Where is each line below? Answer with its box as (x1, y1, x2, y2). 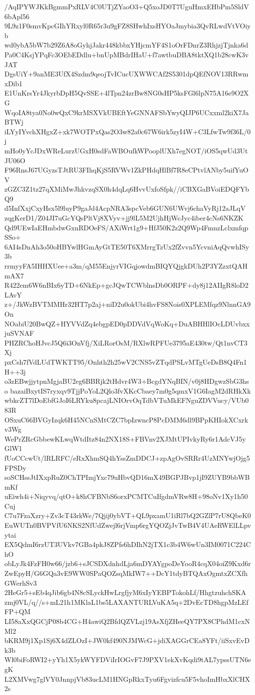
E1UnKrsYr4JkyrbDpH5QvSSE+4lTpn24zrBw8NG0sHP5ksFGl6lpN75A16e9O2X (4, 88, 249, 98)
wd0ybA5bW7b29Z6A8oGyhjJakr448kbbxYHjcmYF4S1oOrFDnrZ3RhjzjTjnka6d (4, 40, 248, 50)
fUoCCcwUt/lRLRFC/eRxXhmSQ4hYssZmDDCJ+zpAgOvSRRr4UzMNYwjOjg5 (4, 452, 250, 463)
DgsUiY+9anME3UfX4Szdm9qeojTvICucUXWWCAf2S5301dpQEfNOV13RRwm (4, 69, 249, 79)
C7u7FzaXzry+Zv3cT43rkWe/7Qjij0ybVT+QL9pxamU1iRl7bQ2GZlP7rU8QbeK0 (4, 510, 251, 521)
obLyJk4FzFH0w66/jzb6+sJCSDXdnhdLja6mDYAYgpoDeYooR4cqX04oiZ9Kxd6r (4, 558, 251, 569)
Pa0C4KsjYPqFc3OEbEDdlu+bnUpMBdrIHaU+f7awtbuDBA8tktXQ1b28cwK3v (4, 49, 249, 59)
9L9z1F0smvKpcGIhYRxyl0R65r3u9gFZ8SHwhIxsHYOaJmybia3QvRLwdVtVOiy (4, 21, 251, 31)
